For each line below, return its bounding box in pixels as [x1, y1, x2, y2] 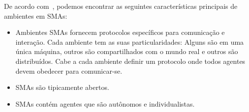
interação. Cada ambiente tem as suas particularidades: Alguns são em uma [15, 36, 244, 47]
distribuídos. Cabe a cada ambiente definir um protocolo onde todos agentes [15, 56, 246, 66]
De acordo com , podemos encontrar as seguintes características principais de [4, 1, 238, 11]
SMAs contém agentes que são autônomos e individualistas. [15, 98, 195, 109]
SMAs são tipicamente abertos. [15, 82, 109, 92]
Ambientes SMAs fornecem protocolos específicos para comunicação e [15, 27, 225, 37]
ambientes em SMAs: [4, 10, 67, 21]
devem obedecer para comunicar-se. [15, 65, 123, 76]
